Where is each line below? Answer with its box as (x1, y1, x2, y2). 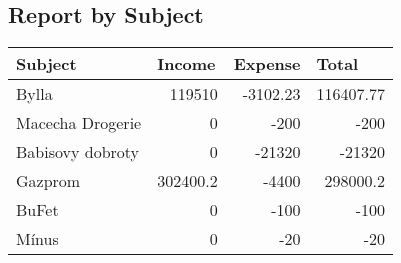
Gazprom (16, 169, 81, 193)
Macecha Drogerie (16, 111, 142, 135)
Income (157, 52, 216, 76)
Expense (233, 52, 301, 76)
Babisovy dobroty (16, 140, 140, 164)
